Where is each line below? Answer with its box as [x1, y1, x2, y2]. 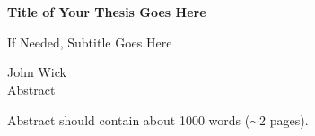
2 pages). [259, 110, 309, 129]
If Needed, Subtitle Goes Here [7, 32, 172, 51]
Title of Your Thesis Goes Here [7, 3, 206, 21]
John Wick [7, 63, 66, 81]
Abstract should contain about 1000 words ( [7, 110, 250, 129]
